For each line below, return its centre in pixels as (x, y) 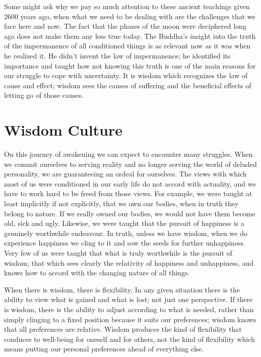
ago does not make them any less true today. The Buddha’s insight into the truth (130, 36)
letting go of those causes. (44, 95)
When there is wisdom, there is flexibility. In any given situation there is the (122, 289)
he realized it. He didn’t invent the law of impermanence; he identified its (117, 55)
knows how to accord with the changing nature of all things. (97, 273)
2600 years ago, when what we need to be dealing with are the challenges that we (130, 16)
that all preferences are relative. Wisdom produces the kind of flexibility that (123, 329)
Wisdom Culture (63, 130)
